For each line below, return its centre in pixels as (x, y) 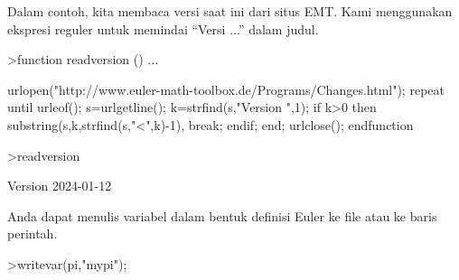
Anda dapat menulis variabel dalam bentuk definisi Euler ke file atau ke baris (222, 215)
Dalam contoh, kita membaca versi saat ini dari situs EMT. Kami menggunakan (230, 11)
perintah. (33, 233)
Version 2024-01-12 (60, 186)
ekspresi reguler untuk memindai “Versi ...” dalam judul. (163, 28)
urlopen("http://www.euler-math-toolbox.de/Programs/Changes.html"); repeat (226, 89)
